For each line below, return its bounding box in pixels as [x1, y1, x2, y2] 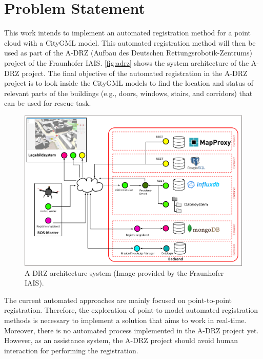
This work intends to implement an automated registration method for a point [4, 27, 251, 38]
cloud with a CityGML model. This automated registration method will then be [4, 37, 256, 48]
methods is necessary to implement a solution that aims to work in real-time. [4, 315, 247, 326]
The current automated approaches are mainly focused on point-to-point [4, 294, 232, 305]
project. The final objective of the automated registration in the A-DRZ [22, 67, 248, 78]
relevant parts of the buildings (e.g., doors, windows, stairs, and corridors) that [4, 87, 253, 98]
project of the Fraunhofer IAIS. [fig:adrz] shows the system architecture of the [4, 57, 249, 68]
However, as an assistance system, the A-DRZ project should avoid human [4, 335, 238, 346]
